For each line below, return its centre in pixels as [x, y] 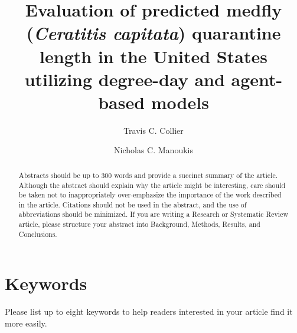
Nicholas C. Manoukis [154, 150]
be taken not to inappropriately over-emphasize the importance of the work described [150, 195]
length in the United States [154, 56]
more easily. [26, 323]
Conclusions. [38, 234]
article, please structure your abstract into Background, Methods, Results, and [139, 224]
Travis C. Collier [154, 130]
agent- [257, 79]
